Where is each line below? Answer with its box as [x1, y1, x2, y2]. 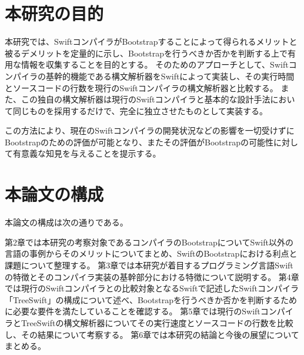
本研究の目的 [5, 1, 104, 25]
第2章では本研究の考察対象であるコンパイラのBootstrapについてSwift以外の [5, 235, 293, 248]
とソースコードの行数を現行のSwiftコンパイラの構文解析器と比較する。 [5, 81, 278, 94]
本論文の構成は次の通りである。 [5, 216, 128, 228]
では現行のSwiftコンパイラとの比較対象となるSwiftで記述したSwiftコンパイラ [5, 282, 299, 294]
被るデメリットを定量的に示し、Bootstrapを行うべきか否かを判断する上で [5, 47, 288, 59]
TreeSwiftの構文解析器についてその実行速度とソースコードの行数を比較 [21, 316, 293, 329]
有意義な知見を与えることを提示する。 [12, 147, 161, 160]
